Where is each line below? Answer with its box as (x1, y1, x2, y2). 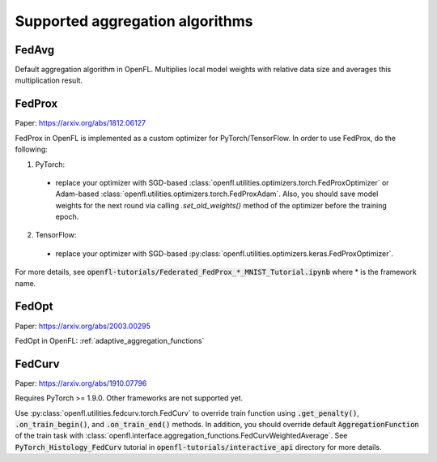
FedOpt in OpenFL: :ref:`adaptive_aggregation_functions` (15, 336, 205, 345)
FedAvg (15, 43, 55, 57)
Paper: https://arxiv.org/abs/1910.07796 (15, 378, 147, 388)
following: (15, 144, 48, 154)
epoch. (55, 212, 79, 222)
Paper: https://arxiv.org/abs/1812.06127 (15, 118, 146, 128)
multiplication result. (15, 75, 83, 85)
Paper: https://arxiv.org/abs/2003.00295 (15, 321, 151, 331)
